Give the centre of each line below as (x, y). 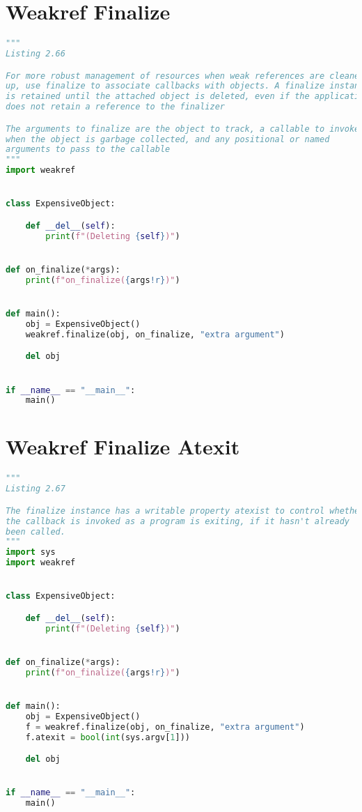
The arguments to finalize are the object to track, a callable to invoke (183, 129)
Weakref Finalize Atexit (123, 446)
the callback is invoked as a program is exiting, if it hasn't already (178, 521)
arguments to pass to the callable (88, 150)
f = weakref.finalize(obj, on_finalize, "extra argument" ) (165, 727)
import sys (31, 552)
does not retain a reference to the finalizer (115, 107)
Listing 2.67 (36, 489)
